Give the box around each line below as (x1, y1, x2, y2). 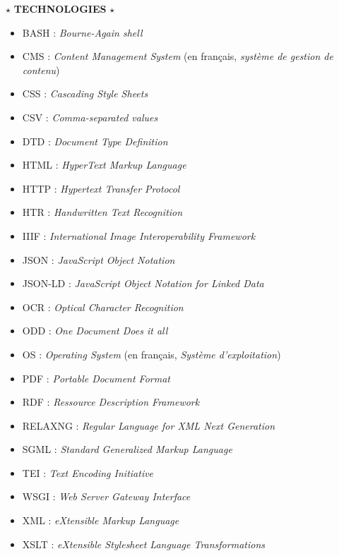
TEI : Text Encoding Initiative (22, 465, 154, 480)
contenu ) (22, 62, 60, 77)
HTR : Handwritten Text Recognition (22, 205, 183, 219)
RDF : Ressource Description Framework (22, 394, 200, 409)
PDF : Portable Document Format (22, 370, 170, 385)
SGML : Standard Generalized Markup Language (22, 442, 232, 457)
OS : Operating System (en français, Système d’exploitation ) (22, 346, 281, 361)
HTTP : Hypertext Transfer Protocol (22, 181, 180, 195)
